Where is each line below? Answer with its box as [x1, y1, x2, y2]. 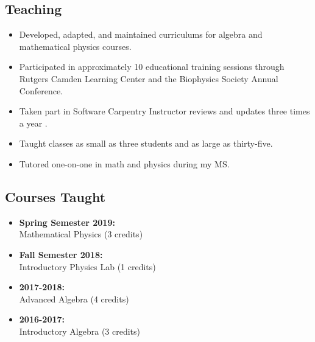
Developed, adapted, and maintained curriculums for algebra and [19, 28, 263, 41]
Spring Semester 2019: [19, 215, 115, 228]
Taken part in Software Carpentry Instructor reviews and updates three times [19, 105, 310, 117]
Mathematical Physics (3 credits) [19, 228, 143, 240]
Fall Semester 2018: [19, 248, 103, 260]
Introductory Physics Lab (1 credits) [19, 260, 156, 273]
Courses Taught [5, 187, 106, 206]
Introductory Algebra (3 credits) [19, 324, 140, 337]
